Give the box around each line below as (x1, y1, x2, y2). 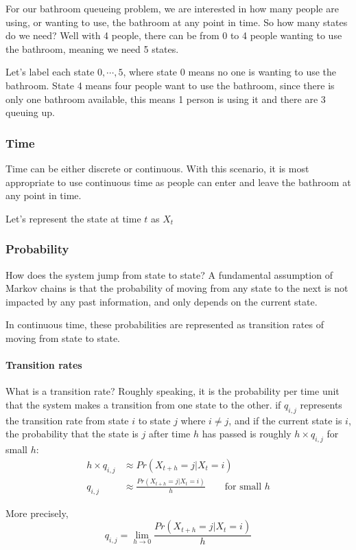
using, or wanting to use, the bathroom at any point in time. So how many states (5, 14, 348, 29)
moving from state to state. (5, 330, 121, 345)
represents (300, 397, 342, 411)
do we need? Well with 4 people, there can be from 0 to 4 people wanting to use (5, 28, 342, 43)
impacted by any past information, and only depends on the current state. (5, 294, 318, 308)
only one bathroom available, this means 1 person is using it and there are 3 (5, 91, 326, 106)
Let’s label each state (5, 65, 95, 79)
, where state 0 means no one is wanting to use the (123, 65, 337, 79)
